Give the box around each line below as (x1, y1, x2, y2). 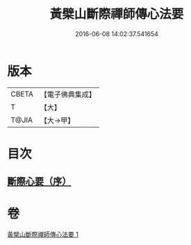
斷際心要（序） (7, 176, 72, 187)
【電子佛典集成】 (40, 90, 96, 99)
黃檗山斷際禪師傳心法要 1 (7, 230, 78, 239)
